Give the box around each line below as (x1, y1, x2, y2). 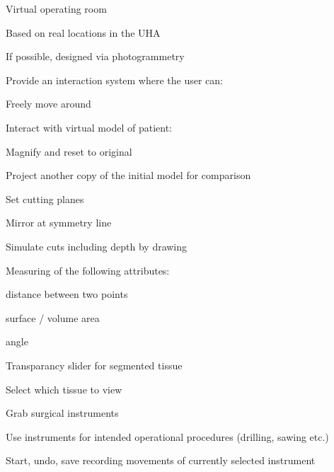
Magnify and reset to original (6, 144, 132, 159)
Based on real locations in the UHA (6, 25, 161, 40)
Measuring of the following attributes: (6, 263, 170, 277)
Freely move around (6, 96, 91, 111)
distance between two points (6, 287, 128, 301)
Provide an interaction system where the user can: (6, 72, 224, 87)
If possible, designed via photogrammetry (6, 49, 185, 64)
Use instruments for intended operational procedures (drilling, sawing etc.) (6, 429, 329, 444)
